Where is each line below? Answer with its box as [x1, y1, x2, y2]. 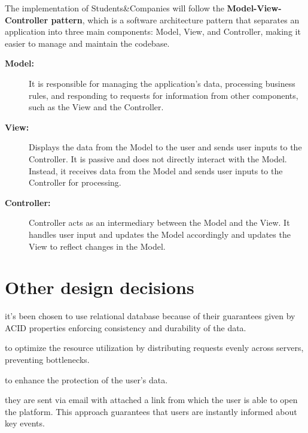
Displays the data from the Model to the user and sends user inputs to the [29, 141, 302, 153]
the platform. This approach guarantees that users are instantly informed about [5, 405, 297, 417]
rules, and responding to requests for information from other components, [29, 89, 298, 101]
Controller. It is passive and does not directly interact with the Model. [29, 152, 287, 165]
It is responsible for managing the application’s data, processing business [29, 77, 295, 89]
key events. [5, 417, 45, 429]
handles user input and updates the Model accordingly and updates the [29, 228, 291, 240]
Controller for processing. [29, 176, 121, 189]
